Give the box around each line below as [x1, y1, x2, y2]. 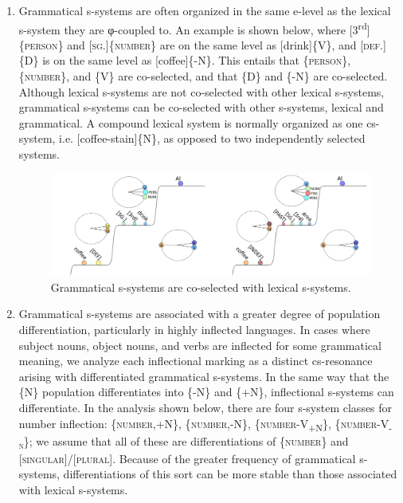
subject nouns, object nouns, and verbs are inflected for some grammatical [18, 336, 381, 353]
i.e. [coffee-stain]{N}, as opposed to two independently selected [59, 130, 366, 147]
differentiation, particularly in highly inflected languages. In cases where [18, 320, 370, 337]
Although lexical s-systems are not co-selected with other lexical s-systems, [18, 83, 385, 100]
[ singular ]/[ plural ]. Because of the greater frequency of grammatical [18, 450, 356, 466]
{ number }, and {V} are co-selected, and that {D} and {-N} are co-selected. [18, 68, 388, 84]
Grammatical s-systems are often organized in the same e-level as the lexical [18, 2, 391, 18]
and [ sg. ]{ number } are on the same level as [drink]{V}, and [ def [67, 36, 381, 53]
